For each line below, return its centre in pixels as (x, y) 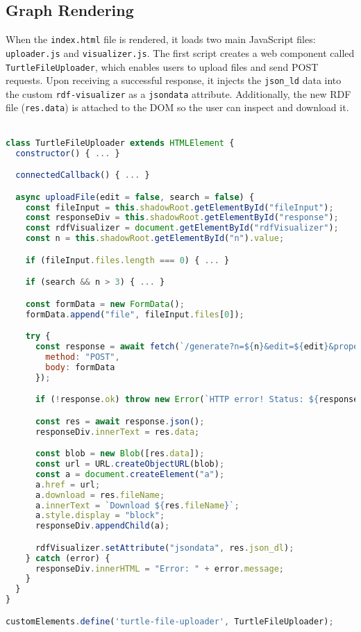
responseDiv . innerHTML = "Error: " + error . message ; (160, 568)
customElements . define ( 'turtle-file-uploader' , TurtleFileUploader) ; (170, 621)
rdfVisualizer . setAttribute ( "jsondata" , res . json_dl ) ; (165, 548)
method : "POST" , (83, 357)
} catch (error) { (68, 558)
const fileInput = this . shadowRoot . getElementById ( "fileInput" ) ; (179, 207)
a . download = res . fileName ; (100, 495)
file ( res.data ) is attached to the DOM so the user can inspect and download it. (177, 107)
